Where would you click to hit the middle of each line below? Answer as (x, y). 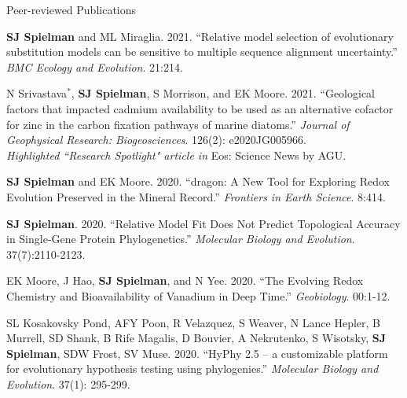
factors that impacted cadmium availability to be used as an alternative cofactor (200, 108)
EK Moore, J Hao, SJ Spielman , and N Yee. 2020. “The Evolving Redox (185, 280)
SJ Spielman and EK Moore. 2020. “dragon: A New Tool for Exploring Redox (198, 181)
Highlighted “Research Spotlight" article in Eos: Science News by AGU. (176, 155)
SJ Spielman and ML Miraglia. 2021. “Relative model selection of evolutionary (200, 36)
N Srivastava (37, 93)
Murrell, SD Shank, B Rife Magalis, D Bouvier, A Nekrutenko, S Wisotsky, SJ (196, 338)
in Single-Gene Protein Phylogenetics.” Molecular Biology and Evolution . (181, 239)
